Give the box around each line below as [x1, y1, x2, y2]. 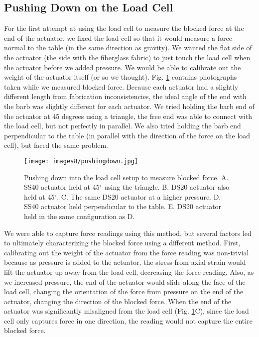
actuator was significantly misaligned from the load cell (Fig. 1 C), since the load [4, 306, 249, 316]
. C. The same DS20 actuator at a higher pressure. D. [57, 191, 221, 202]
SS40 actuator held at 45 [24, 182, 100, 192]
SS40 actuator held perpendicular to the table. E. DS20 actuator [24, 201, 222, 212]
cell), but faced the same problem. [4, 140, 108, 150]
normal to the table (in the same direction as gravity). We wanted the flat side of [4, 42, 252, 53]
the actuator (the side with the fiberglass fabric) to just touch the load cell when [4, 52, 251, 62]
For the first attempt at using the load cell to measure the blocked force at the [4, 23, 244, 33]
